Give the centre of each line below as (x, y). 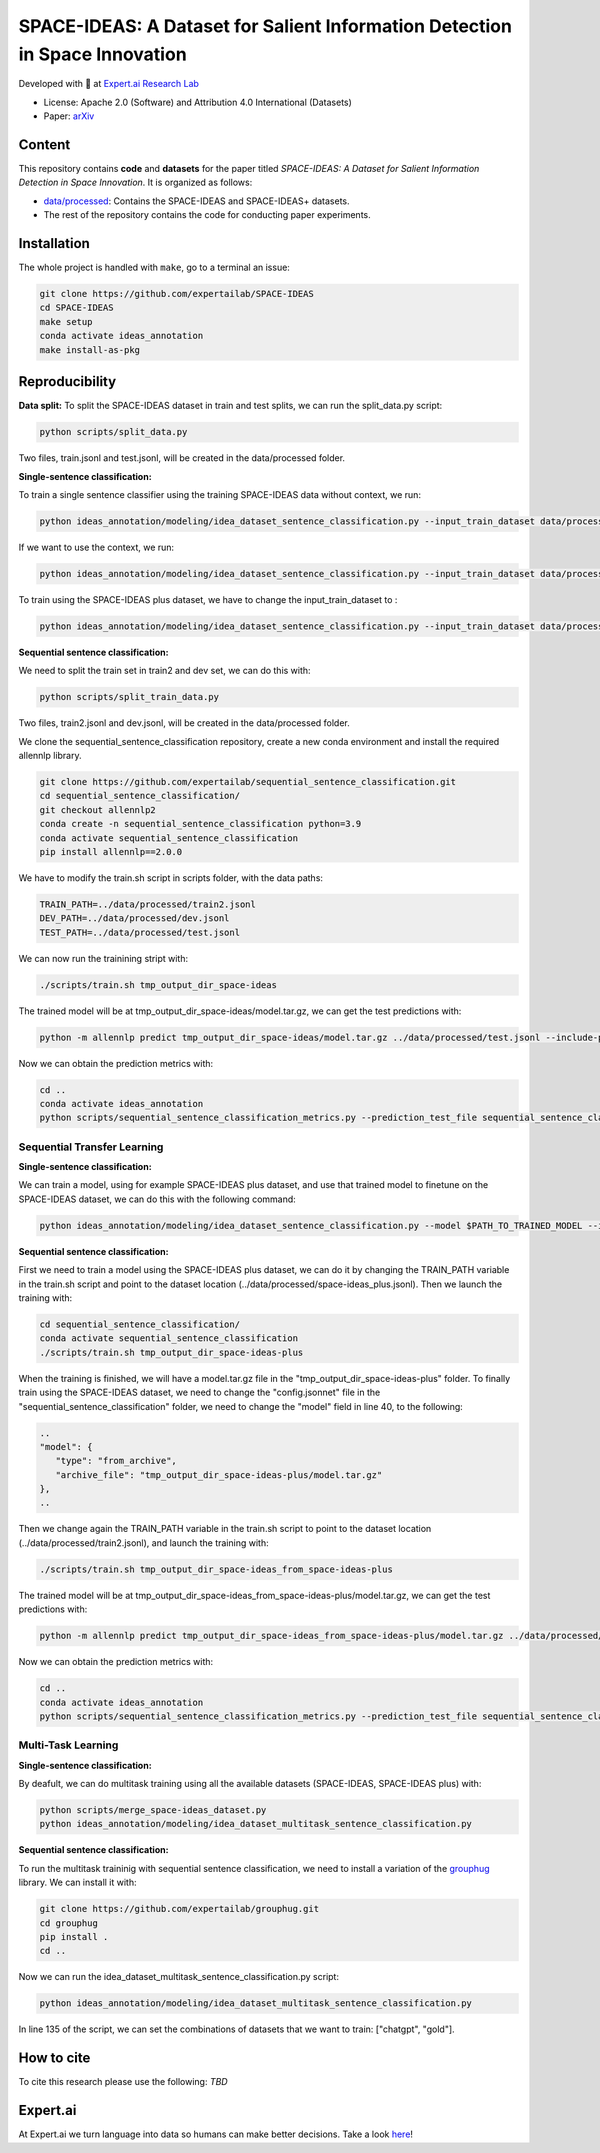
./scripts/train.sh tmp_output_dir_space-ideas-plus (171, 1352)
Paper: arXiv (69, 116)
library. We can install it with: (77, 1882)
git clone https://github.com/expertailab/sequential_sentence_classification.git (248, 781)
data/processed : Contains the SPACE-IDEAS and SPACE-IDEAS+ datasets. (196, 201)
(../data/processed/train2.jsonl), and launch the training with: (143, 1542)
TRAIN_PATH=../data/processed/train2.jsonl (148, 904)
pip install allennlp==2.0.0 (111, 851)
